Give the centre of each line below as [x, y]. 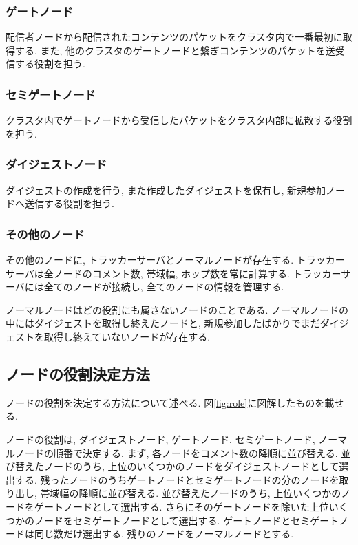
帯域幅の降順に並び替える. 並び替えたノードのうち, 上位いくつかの [191, 493]
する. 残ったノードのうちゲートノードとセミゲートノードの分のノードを [177, 479]
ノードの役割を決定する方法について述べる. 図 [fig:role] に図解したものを [165, 402]
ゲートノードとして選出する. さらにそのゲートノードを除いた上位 [181, 506]
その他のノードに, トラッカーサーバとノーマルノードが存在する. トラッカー [175, 260]
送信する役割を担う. [69, 203]
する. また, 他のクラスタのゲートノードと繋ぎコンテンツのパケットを [170, 50]
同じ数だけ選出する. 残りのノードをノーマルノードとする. [164, 534]
